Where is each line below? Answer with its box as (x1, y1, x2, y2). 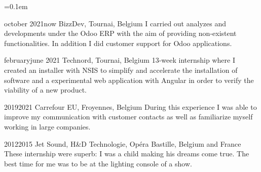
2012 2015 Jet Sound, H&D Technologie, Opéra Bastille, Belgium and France (4, 138, 241, 149)
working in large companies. (4, 121, 91, 132)
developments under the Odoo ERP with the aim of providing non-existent (4, 28, 237, 38)
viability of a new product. (4, 84, 87, 95)
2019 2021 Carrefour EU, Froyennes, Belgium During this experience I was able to (4, 101, 257, 112)
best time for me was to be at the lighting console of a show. (4, 158, 192, 168)
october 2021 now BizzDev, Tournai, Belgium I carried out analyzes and (4, 18, 226, 28)
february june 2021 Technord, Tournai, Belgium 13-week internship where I (4, 55, 235, 65)
